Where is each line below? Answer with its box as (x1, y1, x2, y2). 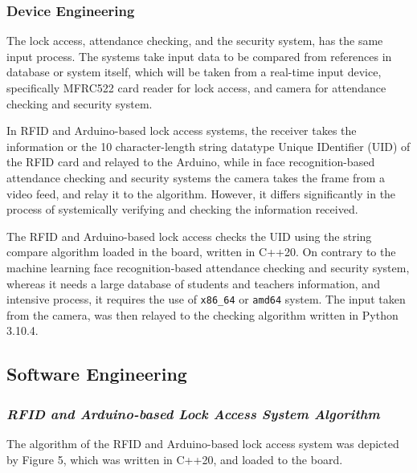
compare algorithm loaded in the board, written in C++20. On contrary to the (6, 243, 396, 260)
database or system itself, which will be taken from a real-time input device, (6, 63, 382, 80)
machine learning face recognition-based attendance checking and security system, (6, 259, 410, 275)
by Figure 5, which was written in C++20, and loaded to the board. (6, 451, 343, 467)
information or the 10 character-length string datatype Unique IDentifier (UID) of (6, 137, 411, 154)
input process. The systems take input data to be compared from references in (6, 47, 392, 64)
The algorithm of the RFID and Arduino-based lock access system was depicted (6, 434, 399, 451)
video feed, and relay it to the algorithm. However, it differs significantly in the (6, 185, 396, 202)
